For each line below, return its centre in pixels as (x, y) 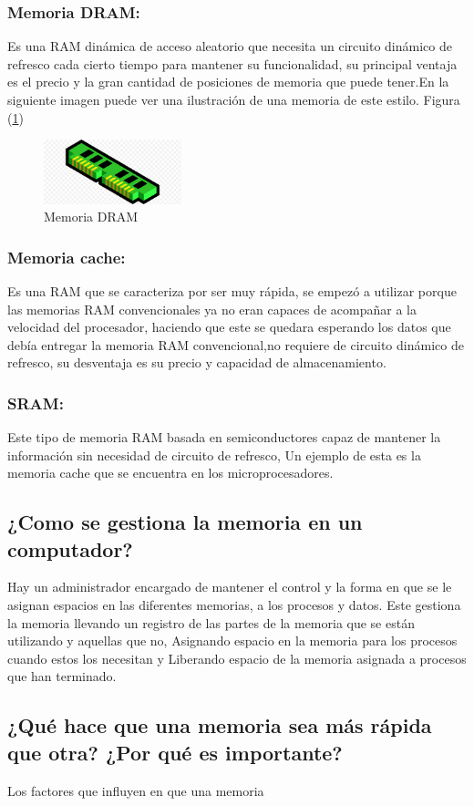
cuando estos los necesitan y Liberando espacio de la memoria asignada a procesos (237, 658)
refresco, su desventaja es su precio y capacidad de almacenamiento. (197, 362)
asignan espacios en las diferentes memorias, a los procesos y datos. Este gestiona (234, 605)
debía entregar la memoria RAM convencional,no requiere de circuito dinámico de (236, 344)
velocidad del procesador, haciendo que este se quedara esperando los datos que (229, 327)
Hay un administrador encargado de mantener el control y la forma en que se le (230, 587)
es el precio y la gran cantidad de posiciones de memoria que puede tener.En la (228, 82)
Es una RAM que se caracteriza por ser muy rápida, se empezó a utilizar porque (232, 290)
